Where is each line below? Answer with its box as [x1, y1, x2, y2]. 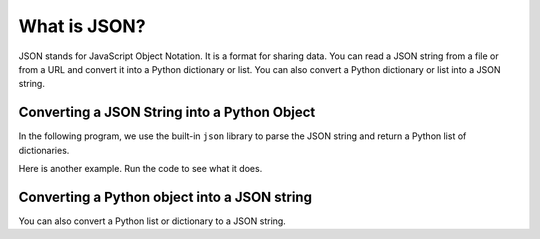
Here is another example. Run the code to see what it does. [18, 163, 263, 175]
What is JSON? [18, 15, 146, 37]
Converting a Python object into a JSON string [18, 188, 312, 205]
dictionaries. [18, 144, 70, 156]
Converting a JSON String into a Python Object [18, 104, 316, 121]
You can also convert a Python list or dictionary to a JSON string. [18, 215, 287, 227]
